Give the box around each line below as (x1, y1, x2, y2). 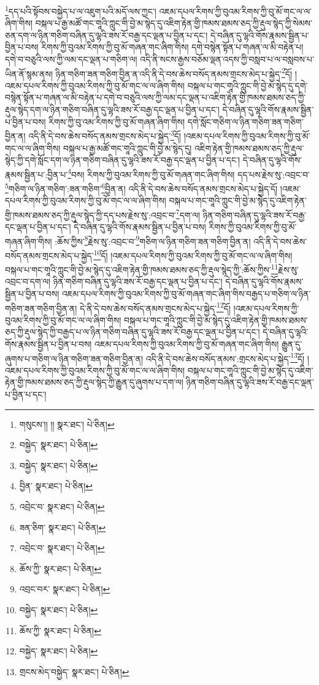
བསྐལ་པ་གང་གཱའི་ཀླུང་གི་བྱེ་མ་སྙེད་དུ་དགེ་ (187, 79, 308, 91)
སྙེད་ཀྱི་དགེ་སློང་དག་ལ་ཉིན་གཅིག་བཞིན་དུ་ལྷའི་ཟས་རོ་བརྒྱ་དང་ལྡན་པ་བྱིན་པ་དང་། (5, 153, 240, 166)
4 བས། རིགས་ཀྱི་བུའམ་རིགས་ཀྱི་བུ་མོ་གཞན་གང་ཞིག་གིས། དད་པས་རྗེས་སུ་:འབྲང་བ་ (67, 166, 310, 180)
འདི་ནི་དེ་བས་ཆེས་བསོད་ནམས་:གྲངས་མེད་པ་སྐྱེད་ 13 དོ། (145, 350, 305, 365)
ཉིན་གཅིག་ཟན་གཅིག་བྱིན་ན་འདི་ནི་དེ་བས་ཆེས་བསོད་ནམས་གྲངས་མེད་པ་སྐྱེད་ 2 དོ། (55, 65, 293, 80)
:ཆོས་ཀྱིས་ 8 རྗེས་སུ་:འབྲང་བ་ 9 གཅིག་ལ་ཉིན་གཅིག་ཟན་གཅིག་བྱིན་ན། (55, 233, 251, 247)
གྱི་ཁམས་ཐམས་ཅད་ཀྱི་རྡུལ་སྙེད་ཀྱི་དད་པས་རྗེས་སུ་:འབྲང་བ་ (5, 208, 176, 221)
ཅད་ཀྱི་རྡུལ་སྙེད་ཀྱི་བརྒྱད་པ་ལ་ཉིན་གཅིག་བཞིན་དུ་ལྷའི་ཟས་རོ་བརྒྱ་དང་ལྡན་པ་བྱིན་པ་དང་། (5, 325, 260, 338)
